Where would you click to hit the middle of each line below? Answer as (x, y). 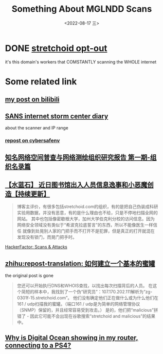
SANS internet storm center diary (57, 116)
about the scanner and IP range (37, 128)
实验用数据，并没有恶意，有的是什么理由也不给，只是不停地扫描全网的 (87, 213)
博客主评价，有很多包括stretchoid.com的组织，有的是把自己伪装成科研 (87, 207)
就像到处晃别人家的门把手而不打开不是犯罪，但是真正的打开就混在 (89, 231)
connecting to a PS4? (38, 345)
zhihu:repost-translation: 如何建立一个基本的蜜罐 (80, 263)
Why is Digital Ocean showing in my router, (72, 338)
